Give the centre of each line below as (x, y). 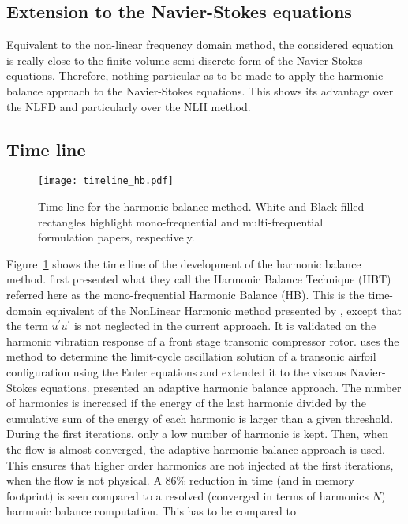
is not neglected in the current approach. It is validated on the (225, 326)
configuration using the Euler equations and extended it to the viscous (177, 371)
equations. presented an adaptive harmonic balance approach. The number (221, 387)
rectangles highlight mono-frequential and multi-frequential (181, 221)
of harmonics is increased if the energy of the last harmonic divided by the (186, 403)
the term (27, 326)
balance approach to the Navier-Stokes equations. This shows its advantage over (200, 90)
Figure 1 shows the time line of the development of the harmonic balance (184, 263)
